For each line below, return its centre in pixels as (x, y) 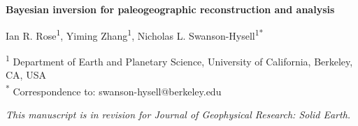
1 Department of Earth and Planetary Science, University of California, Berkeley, (179, 60)
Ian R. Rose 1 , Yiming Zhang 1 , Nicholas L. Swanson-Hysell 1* (135, 34)
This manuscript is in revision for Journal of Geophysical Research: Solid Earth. (178, 114)
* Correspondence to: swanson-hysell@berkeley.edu (114, 90)
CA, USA (26, 75)
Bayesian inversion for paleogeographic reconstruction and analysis (170, 9)
